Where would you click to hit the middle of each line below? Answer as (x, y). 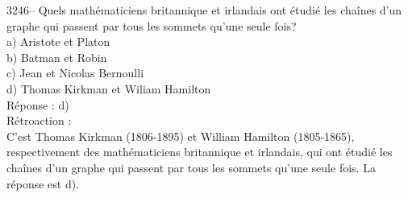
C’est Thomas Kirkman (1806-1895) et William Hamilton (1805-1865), (181, 136)
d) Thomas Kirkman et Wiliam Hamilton (109, 88)
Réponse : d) (38, 104)
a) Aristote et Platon (58, 41)
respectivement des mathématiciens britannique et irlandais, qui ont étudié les (200, 152)
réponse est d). (43, 183)
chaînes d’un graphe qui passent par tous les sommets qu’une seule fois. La (191, 167)
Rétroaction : (39, 120)
